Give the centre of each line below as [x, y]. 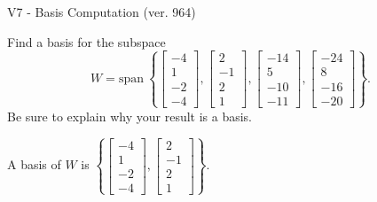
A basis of [34, 164]
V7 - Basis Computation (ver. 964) [102, 12]
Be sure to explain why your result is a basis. [130, 116]
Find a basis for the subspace [86, 41]
